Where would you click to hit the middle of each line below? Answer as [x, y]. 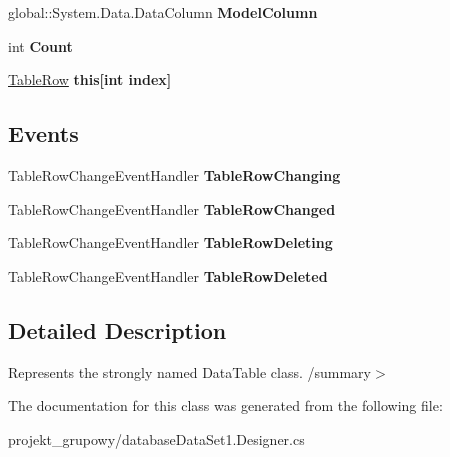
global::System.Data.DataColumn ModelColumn [163, 12]
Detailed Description [117, 329]
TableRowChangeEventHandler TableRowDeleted [168, 275]
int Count [40, 45]
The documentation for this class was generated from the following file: [225, 405]
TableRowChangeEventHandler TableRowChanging [174, 174]
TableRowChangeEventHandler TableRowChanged [172, 208]
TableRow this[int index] [90, 79]
